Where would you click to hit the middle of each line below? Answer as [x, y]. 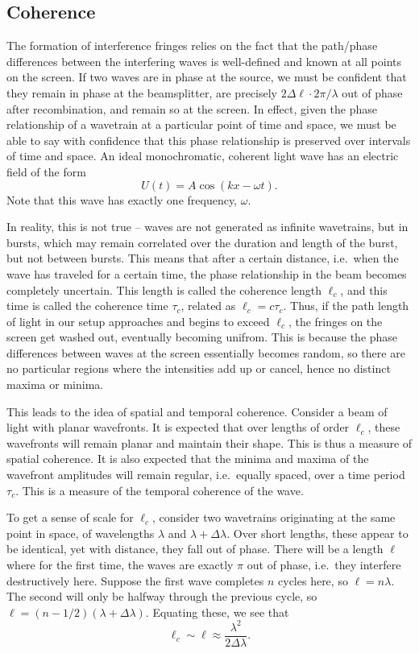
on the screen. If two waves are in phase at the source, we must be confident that [207, 77]
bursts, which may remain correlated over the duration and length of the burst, [202, 242]
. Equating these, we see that [217, 612]
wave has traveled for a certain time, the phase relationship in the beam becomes [207, 273]
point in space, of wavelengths [81, 533]
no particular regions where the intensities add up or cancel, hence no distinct [199, 368]
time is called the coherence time [87, 306]
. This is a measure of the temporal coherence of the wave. [160, 490]
